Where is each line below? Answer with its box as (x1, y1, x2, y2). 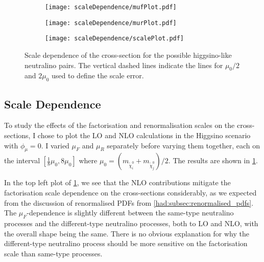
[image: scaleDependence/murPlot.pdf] (45, 19, 177, 27)
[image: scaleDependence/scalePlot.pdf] (45, 35, 184, 42)
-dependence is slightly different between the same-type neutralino (27, 207, 234, 218)
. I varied (41, 140, 69, 150)
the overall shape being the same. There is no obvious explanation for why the (4, 228, 249, 238)
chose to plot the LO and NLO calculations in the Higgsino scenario (37, 129, 251, 140)
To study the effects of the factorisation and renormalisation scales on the (4, 120, 235, 130)
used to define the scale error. (52, 70, 144, 81)
